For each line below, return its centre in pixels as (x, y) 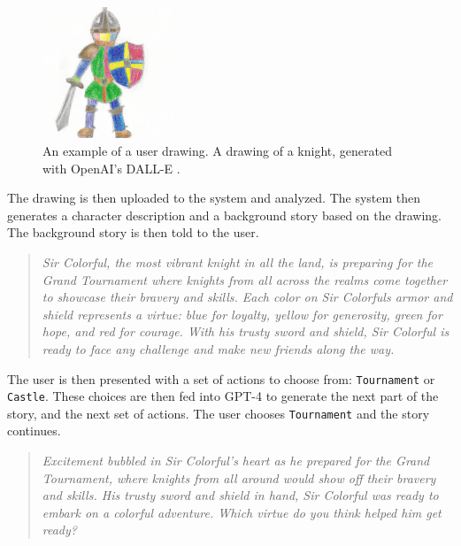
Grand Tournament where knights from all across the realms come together (245, 279)
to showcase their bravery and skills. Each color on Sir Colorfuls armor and (247, 297)
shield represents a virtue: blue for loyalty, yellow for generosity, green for (242, 314)
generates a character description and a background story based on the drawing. (224, 215)
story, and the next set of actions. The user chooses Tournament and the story (219, 413)
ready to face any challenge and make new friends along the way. (218, 348)
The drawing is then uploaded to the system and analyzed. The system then (214, 198)
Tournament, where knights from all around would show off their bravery (239, 477)
